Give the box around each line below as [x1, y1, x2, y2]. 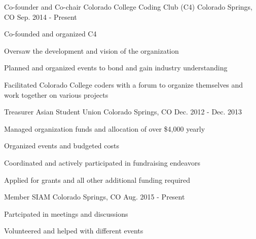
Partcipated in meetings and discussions [4, 208, 128, 219]
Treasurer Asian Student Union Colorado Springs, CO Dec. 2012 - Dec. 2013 [4, 106, 242, 117]
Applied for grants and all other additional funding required [4, 174, 191, 185]
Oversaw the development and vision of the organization [4, 45, 179, 56]
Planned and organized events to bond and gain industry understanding [4, 62, 228, 73]
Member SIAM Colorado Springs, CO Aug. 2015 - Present [4, 191, 185, 202]
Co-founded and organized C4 [4, 28, 97, 39]
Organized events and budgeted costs [4, 140, 119, 151]
